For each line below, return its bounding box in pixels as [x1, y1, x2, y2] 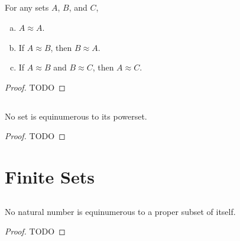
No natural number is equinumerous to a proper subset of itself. [5, 205, 236, 217]
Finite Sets [5, 165, 95, 189]
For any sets [5, 1, 49, 14]
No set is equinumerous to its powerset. [5, 110, 147, 122]
